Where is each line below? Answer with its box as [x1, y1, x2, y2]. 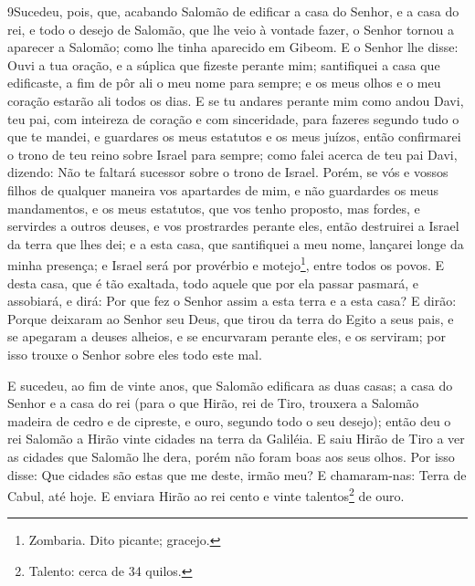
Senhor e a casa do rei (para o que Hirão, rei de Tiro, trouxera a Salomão [7, 393, 419, 413]
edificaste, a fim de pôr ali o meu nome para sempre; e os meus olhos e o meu [7, 73, 441, 92]
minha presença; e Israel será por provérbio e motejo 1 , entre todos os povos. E [7, 253, 445, 274]
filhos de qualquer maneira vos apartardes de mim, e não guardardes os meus [7, 180, 439, 199]
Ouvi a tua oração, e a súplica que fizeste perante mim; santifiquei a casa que [7, 55, 440, 74]
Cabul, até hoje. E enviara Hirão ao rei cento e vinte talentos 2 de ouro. [7, 484, 405, 505]
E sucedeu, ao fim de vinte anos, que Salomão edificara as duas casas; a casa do [7, 375, 453, 394]
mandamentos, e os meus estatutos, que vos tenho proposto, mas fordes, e [7, 198, 420, 217]
